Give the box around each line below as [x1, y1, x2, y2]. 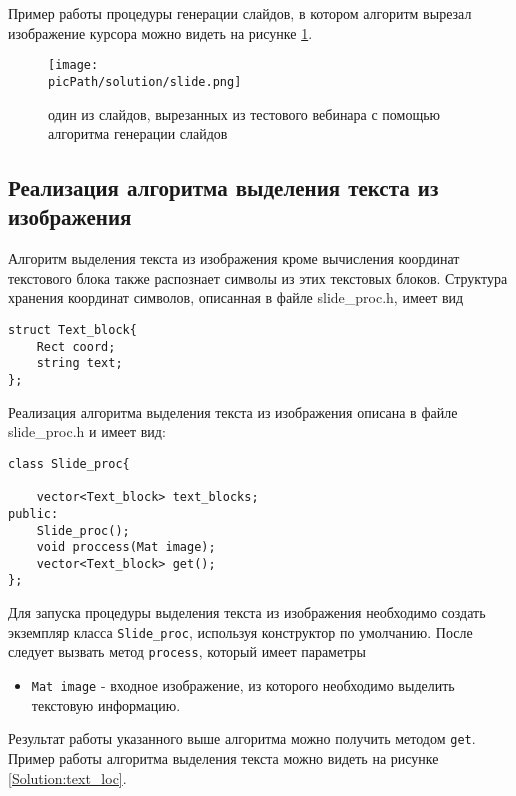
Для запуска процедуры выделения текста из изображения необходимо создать [8, 602, 486, 623]
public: [8, 506, 59, 521]
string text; [36, 356, 123, 371]
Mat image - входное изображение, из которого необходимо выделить [31, 675, 455, 696]
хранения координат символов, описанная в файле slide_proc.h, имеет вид [8, 287, 464, 308]
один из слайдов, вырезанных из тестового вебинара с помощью [48, 103, 441, 124]
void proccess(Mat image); [36, 540, 216, 555]
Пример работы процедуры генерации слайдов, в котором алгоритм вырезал [8, 3, 472, 23]
